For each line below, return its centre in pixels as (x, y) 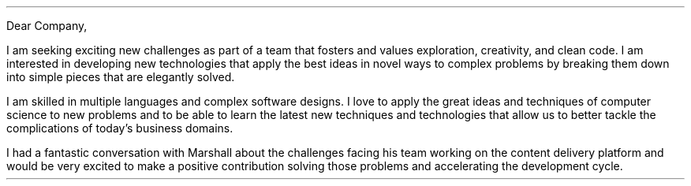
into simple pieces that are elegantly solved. (121, 77)
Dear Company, (47, 26)
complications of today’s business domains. (120, 128)
